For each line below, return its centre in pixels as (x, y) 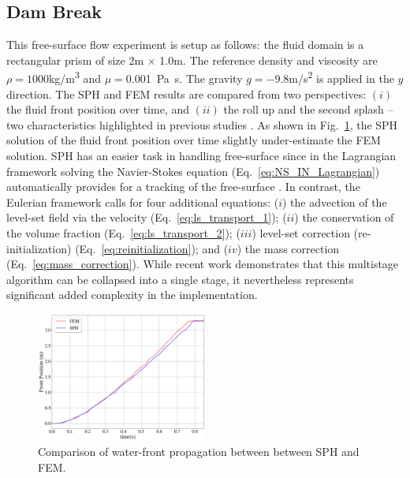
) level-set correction (301, 232)
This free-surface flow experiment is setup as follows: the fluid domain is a (185, 45)
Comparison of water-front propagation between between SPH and (199, 452)
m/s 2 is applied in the (341, 77)
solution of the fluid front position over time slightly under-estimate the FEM (194, 140)
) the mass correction (288, 248)
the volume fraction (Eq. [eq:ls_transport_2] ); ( (123, 232)
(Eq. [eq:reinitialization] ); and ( (152, 248)
